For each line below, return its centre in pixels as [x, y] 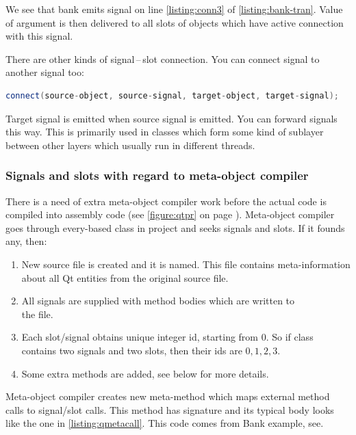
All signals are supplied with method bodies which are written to [158, 301]
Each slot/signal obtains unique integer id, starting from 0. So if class [167, 337]
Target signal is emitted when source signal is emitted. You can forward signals [171, 118]
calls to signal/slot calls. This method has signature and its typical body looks [170, 409]
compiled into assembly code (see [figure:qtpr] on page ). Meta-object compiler [170, 214]
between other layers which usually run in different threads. [130, 145]
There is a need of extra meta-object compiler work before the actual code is [166, 201]
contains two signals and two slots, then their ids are [132, 350]
